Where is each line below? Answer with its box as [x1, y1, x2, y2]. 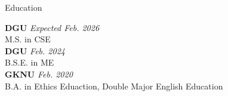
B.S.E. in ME [5, 56, 54, 69]
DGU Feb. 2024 [5, 44, 65, 57]
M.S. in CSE [5, 33, 51, 45]
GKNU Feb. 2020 [5, 67, 73, 80]
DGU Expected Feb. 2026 [5, 21, 100, 33]
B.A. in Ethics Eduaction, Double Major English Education [5, 79, 223, 92]
